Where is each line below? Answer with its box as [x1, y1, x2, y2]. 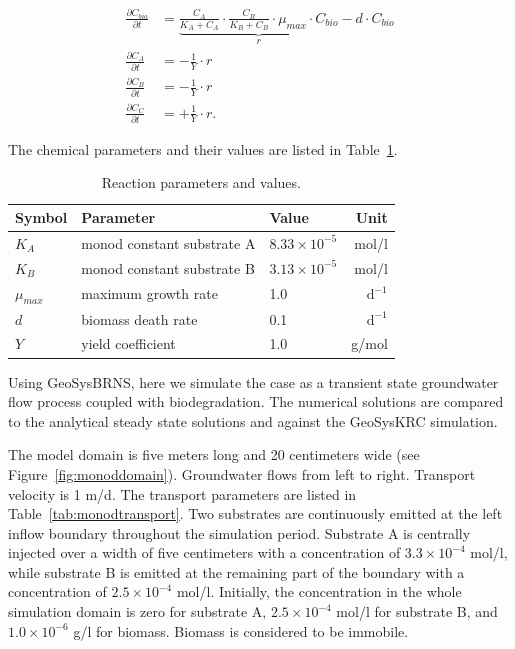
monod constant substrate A [81, 232, 256, 253]
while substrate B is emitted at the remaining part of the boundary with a [8, 561, 465, 582]
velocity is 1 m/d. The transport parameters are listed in [8, 483, 357, 504]
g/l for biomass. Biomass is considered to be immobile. [73, 620, 409, 641]
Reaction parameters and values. [101, 172, 301, 193]
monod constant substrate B [81, 257, 255, 278]
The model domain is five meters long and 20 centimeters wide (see [8, 444, 420, 465]
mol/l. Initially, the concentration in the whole [176, 581, 462, 602]
